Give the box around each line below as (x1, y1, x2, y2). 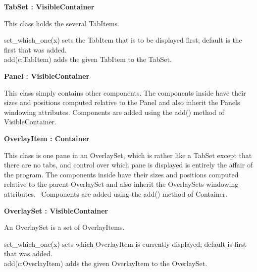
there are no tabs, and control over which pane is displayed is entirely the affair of (4, 160, 253, 170)
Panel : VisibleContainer (4, 70, 90, 81)
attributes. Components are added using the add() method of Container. (4, 188, 228, 199)
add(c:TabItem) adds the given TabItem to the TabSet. (4, 54, 172, 64)
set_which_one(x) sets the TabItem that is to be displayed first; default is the (4, 35, 242, 45)
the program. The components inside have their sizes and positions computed (4, 169, 239, 179)
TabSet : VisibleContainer (4, 1, 95, 11)
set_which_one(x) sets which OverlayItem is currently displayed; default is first (4, 238, 247, 249)
